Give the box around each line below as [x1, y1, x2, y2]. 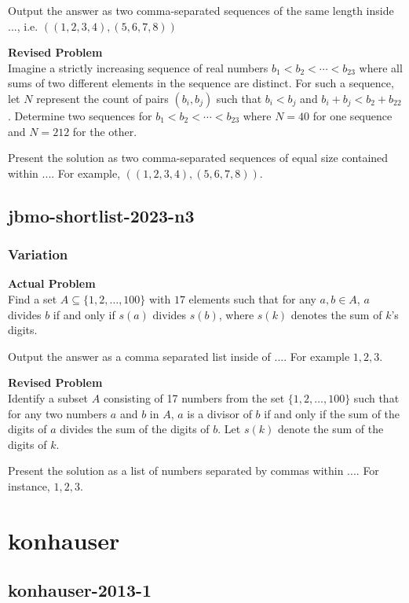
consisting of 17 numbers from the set [103, 389, 285, 406]
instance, [8, 477, 50, 494]
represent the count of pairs [36, 90, 169, 106]
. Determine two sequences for [8, 107, 152, 123]
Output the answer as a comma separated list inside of [8, 347, 271, 364]
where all [359, 59, 403, 75]
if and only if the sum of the [264, 405, 400, 421]
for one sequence [312, 107, 393, 123]
